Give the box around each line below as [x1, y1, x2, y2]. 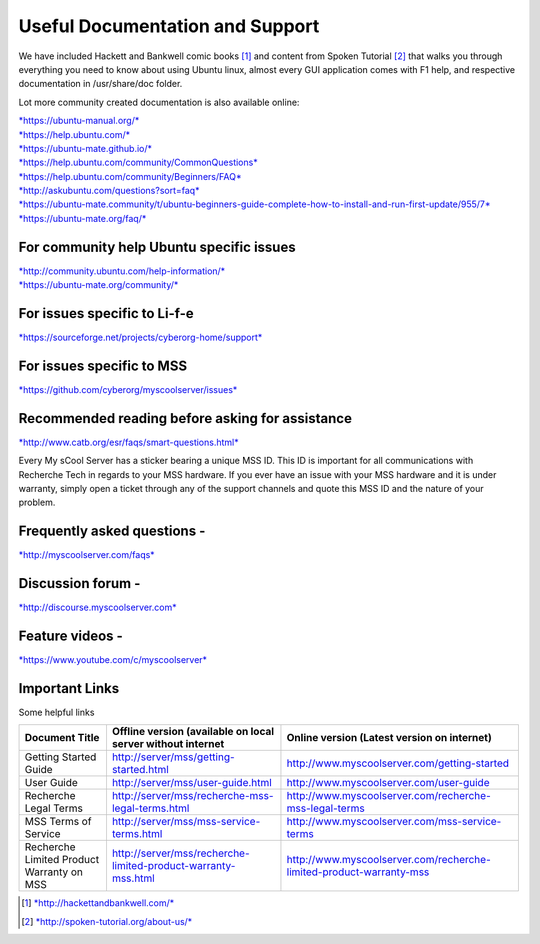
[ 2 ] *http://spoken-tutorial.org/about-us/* [21, 915, 193, 927]
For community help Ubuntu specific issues [18, 238, 296, 255]
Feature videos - [18, 628, 124, 645]
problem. [18, 496, 56, 509]
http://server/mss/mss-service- [111, 815, 261, 829]
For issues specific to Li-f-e [18, 305, 194, 322]
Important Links [18, 680, 120, 697]
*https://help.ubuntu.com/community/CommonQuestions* [18, 156, 259, 169]
